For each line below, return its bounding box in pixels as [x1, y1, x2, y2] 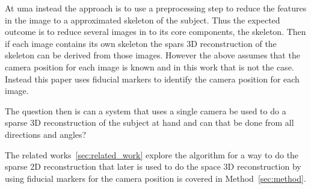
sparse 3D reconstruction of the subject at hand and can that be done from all [5, 116, 294, 129]
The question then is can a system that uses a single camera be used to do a [5, 104, 286, 117]
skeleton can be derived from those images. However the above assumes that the [5, 49, 300, 61]
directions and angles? [5, 128, 87, 140]
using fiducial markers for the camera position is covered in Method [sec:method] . [5, 172, 306, 184]
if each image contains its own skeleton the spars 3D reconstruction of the [5, 37, 277, 49]
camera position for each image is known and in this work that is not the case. [5, 60, 294, 73]
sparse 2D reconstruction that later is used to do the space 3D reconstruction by [5, 160, 301, 173]
